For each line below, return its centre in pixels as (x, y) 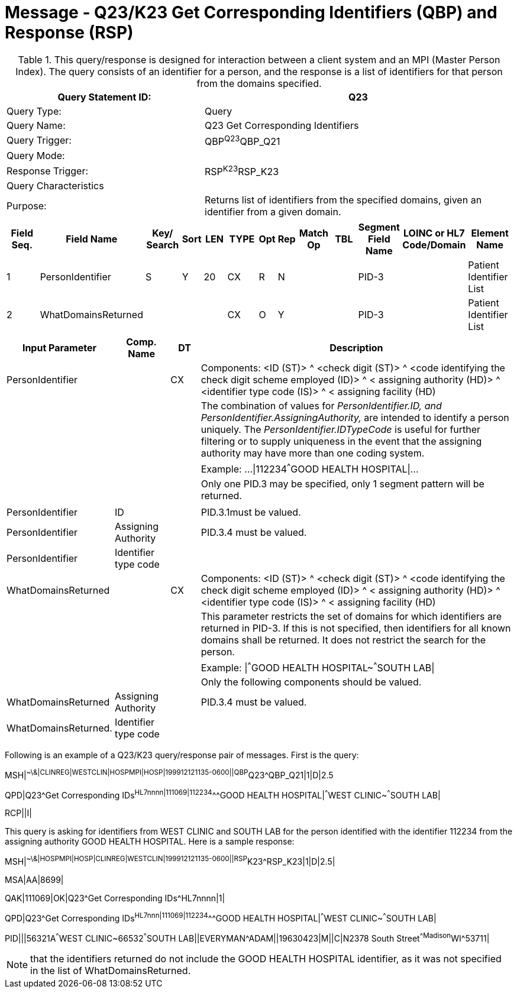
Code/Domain (434, 245)
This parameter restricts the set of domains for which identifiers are (351, 616)
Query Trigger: (39, 140)
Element (490, 233)
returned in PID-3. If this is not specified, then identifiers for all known (356, 628)
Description (356, 348)
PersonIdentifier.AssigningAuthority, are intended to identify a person (355, 418)
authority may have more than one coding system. (313, 453)
